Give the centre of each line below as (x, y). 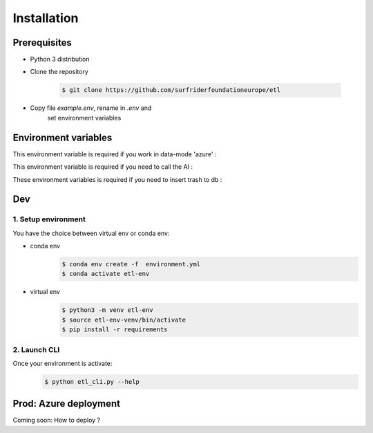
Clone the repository (59, 72)
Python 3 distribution (60, 59)
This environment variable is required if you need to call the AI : (103, 167)
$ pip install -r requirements (115, 330)
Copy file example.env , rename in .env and (91, 108)
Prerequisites (42, 43)
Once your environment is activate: (63, 363)
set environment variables (84, 118)
